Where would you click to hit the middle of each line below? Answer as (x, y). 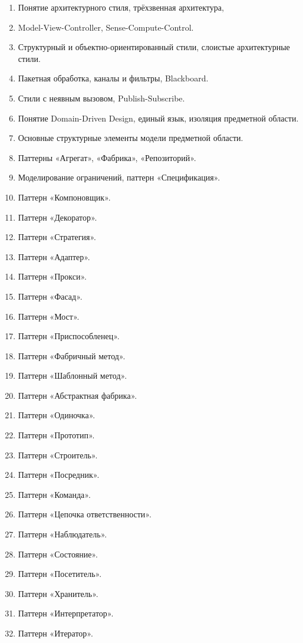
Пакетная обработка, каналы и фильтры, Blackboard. (113, 78)
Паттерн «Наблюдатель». (62, 534)
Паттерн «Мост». (49, 316)
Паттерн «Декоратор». (57, 217)
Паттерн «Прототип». (56, 435)
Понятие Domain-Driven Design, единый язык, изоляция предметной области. (158, 118)
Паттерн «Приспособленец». (69, 336)
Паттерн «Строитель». (58, 455)
